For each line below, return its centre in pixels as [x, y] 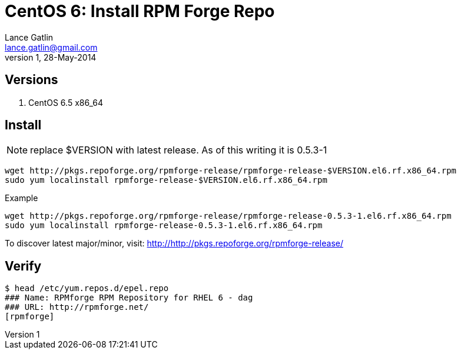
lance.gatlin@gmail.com [51, 47]
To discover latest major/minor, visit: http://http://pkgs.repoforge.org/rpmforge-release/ [174, 243]
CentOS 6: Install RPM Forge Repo [140, 11]
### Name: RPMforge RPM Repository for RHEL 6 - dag [129, 298]
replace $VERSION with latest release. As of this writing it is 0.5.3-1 [179, 150]
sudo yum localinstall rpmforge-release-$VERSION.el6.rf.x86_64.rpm [166, 180]
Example [21, 198]
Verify [23, 266]
